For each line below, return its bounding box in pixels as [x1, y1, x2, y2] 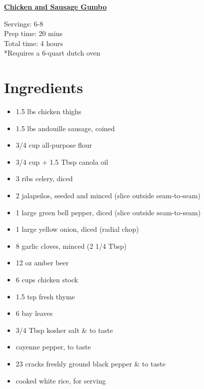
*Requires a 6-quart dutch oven [4, 48, 100, 58]
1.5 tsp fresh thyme [15, 291, 75, 301]
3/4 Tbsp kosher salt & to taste [15, 324, 113, 335]
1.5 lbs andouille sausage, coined [15, 123, 115, 133]
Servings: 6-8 [4, 18, 43, 29]
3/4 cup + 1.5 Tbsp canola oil [15, 156, 108, 167]
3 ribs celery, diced [15, 173, 73, 184]
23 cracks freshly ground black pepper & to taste [15, 358, 165, 368]
